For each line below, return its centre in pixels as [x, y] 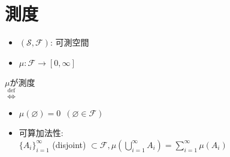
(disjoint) [69, 144]
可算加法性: [41, 133]
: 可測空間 [69, 42]
